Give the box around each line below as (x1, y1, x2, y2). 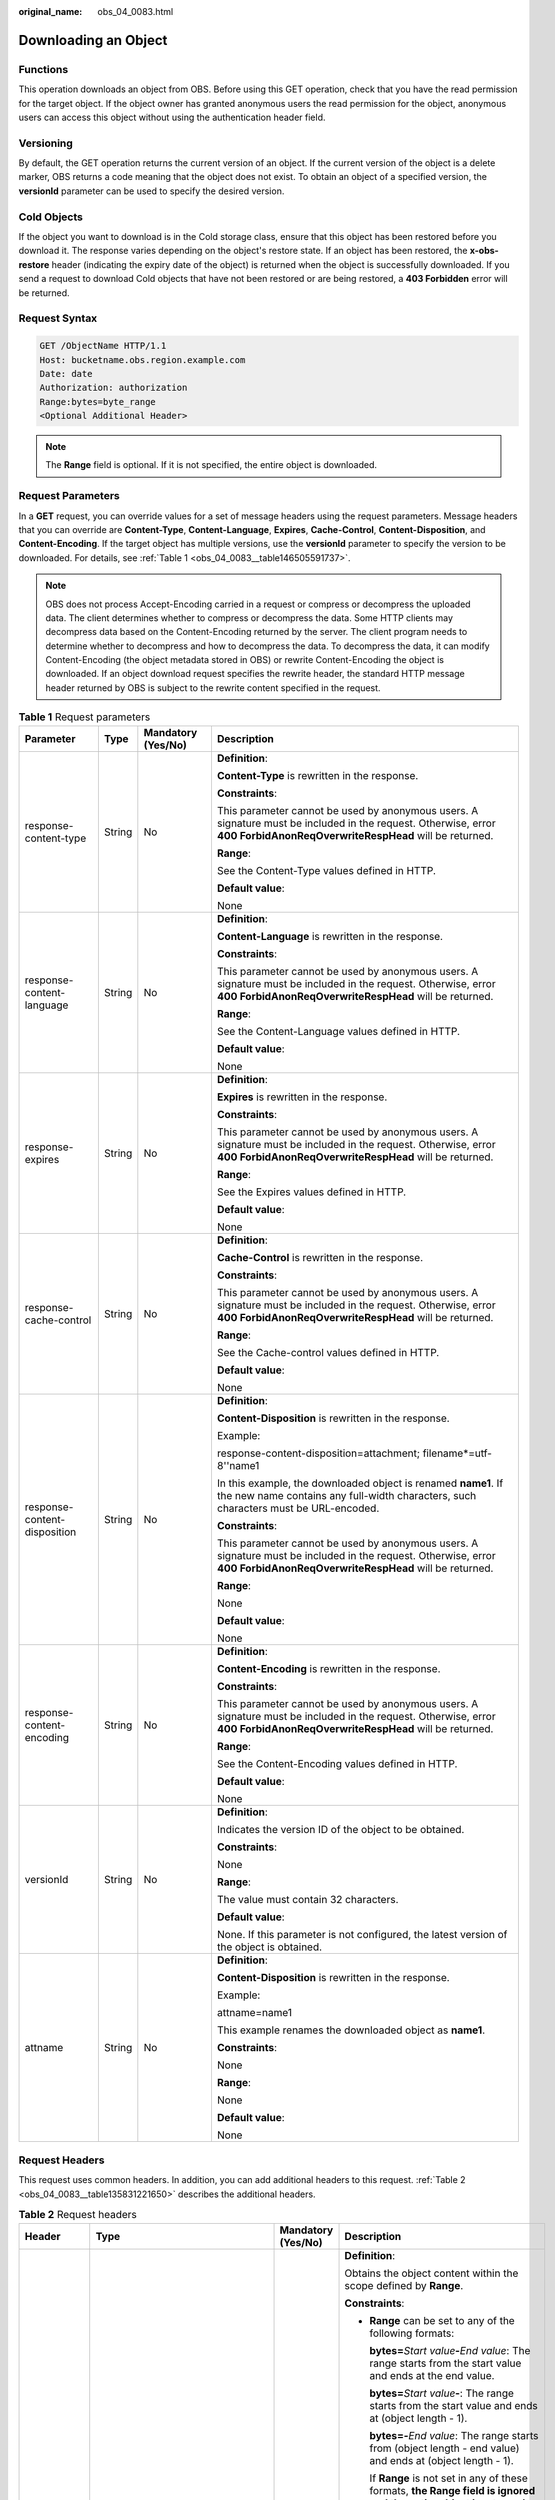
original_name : (18, 6, 83, 17)
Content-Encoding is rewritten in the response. (216, 1661, 441, 1675)
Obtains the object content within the (344, 2266, 519, 2280)
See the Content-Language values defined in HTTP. (216, 1024, 460, 1038)
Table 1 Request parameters (18, 710, 151, 724)
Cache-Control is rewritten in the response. (216, 1250, 424, 1264)
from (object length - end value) (369, 2441, 520, 2455)
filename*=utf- (422, 1446, 492, 1460)
